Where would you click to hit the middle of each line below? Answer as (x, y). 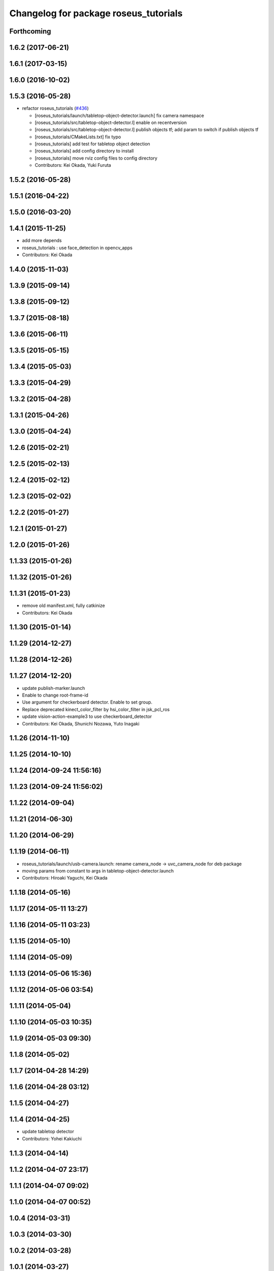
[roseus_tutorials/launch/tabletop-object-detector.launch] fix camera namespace (119, 115)
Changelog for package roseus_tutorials (96, 13)
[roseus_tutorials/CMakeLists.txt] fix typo (78, 137)
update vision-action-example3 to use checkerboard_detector (87, 716)
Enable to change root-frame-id (55, 695)
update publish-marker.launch (54, 688)
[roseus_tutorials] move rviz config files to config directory (96, 158)
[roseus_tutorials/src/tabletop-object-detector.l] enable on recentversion (111, 123)
